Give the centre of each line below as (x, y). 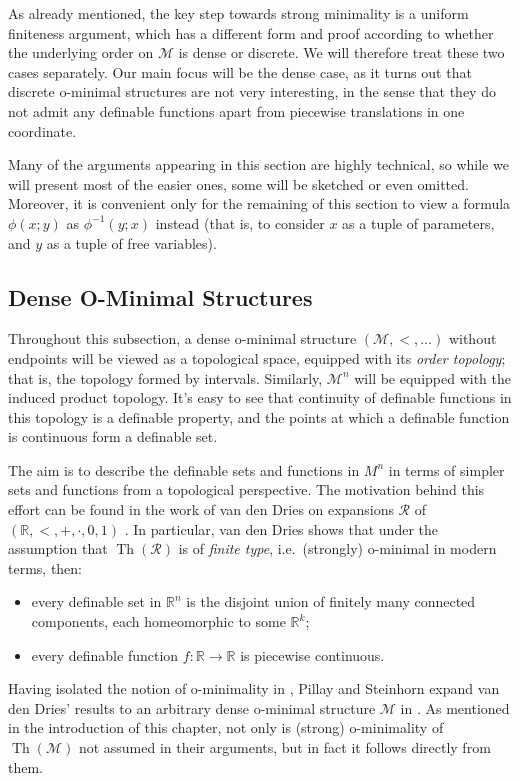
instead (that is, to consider (240, 222)
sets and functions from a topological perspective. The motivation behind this (246, 489)
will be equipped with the (432, 377)
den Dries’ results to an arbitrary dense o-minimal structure (192, 707)
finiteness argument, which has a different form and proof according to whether (251, 32)
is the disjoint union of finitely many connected (331, 601)
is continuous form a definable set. (113, 436)
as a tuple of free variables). (131, 242)
